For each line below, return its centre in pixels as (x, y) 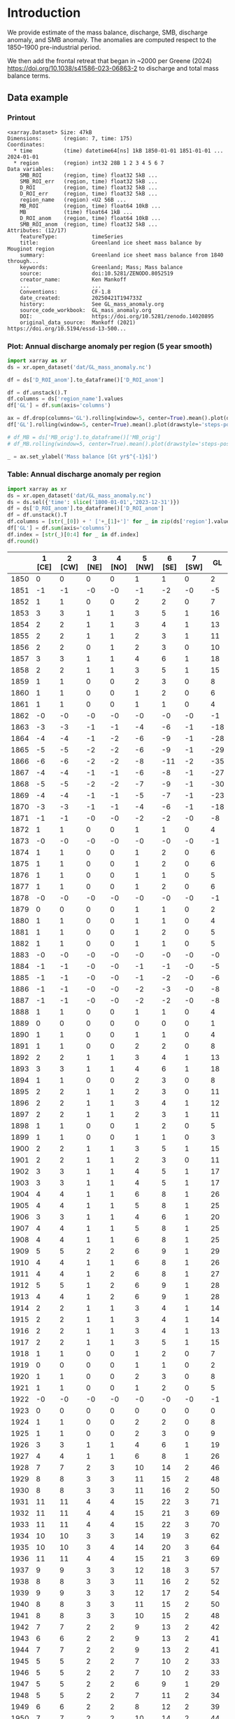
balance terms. (29, 76)
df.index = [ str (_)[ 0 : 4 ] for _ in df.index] (73, 534)
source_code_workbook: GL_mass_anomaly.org (86, 310)
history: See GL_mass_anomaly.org (92, 304)
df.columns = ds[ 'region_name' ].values (65, 399)
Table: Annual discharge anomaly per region (84, 475)
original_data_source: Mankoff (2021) (78, 322)
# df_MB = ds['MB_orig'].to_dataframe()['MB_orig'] (84, 437)
